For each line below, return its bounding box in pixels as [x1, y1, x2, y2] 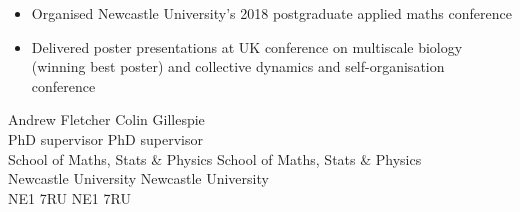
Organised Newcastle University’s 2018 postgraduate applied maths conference [31, 3, 512, 23]
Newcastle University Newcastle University [8, 168, 269, 189]
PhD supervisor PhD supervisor [8, 128, 203, 149]
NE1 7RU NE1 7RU [8, 187, 131, 208]
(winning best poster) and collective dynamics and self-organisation [31, 56, 445, 77]
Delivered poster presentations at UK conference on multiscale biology [31, 36, 463, 57]
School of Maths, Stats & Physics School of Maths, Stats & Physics [8, 148, 422, 169]
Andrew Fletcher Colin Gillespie [8, 109, 205, 130]
